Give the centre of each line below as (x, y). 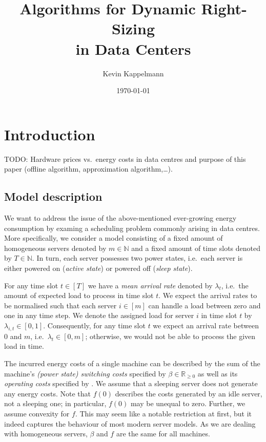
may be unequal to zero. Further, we (188, 403)
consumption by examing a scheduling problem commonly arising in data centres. (132, 228)
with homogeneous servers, (46, 434)
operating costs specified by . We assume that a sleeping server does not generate (131, 383)
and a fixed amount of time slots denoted (196, 248)
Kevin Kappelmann (133, 73)
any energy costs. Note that (47, 393)
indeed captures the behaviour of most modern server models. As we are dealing (130, 423)
